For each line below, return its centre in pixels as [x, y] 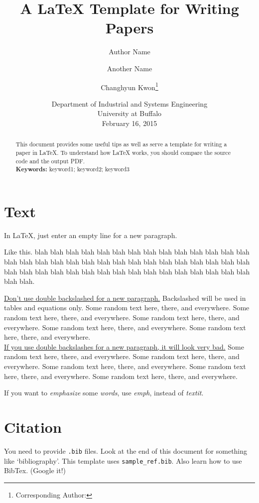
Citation [33, 427]
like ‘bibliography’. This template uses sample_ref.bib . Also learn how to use [123, 460]
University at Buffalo [129, 113]
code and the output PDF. [50, 161]
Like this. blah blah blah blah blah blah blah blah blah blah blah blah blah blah [127, 252]
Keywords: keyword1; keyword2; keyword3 [73, 169]
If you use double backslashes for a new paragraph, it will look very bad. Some [124, 346]
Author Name [129, 52]
